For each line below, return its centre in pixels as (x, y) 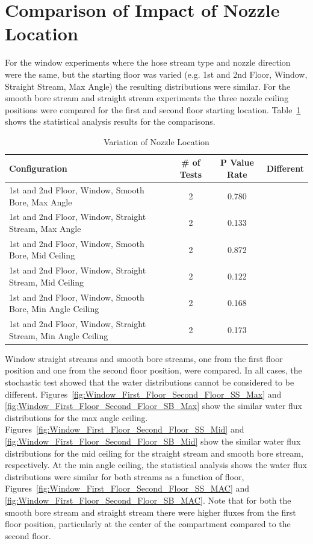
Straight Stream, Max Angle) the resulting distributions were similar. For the (148, 86)
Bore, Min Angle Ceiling (54, 309)
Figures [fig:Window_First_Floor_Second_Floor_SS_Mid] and (125, 429)
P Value (237, 162)
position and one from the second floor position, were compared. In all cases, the (153, 370)
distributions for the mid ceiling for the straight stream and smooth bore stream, (154, 453)
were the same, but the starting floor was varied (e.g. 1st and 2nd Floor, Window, (156, 74)
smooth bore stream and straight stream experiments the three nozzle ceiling (147, 98)
